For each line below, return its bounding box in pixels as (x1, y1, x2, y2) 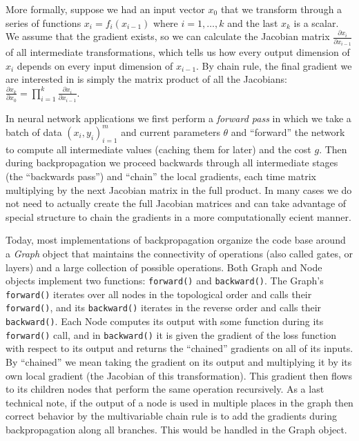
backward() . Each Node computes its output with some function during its (6, 314, 324, 329)
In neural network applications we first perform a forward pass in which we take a (6, 110, 351, 125)
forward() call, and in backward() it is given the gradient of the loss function (6, 327, 336, 342)
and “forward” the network (231, 124, 345, 139)
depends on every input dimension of (17, 58, 173, 72)
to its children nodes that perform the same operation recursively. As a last (6, 382, 324, 396)
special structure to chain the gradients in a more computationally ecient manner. (6, 209, 351, 224)
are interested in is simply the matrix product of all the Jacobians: (6, 72, 287, 86)
